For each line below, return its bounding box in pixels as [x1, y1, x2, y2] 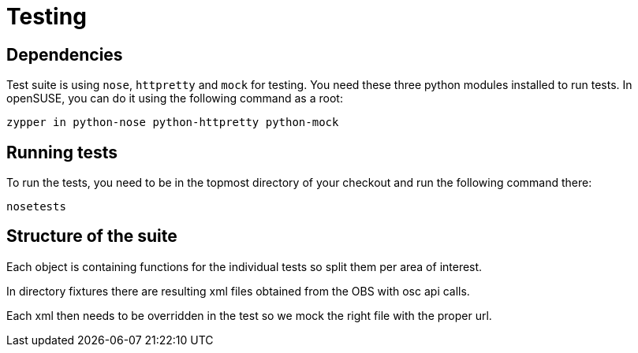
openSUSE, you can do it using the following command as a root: [6, 91, 343, 106]
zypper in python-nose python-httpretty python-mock [6, 116, 339, 129]
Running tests [6, 142, 118, 162]
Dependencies [6, 44, 123, 65]
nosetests [6, 200, 66, 214]
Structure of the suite [6, 226, 177, 247]
